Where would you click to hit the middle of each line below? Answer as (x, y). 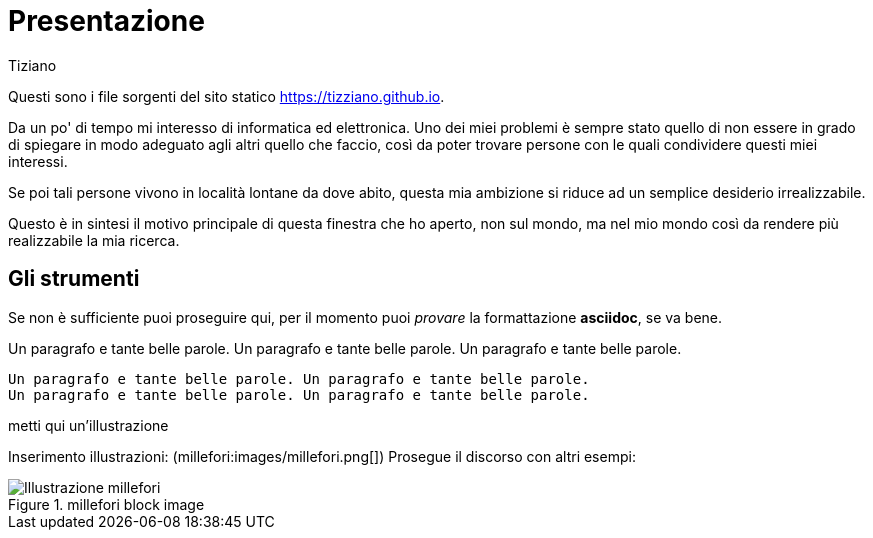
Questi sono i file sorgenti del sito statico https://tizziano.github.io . (226, 96)
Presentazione (106, 21)
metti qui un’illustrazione (88, 425)
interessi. (38, 161)
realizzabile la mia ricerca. (94, 240)
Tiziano (32, 65)
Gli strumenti (74, 279)
